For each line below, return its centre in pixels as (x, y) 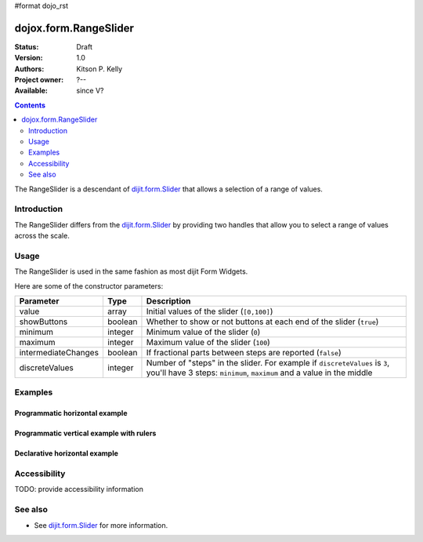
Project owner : (39, 80)
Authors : (29, 69)
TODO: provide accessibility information (79, 489)
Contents (30, 105)
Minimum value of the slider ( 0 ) (203, 332)
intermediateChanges (59, 353)
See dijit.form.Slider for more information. (101, 525)
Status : (27, 46)
